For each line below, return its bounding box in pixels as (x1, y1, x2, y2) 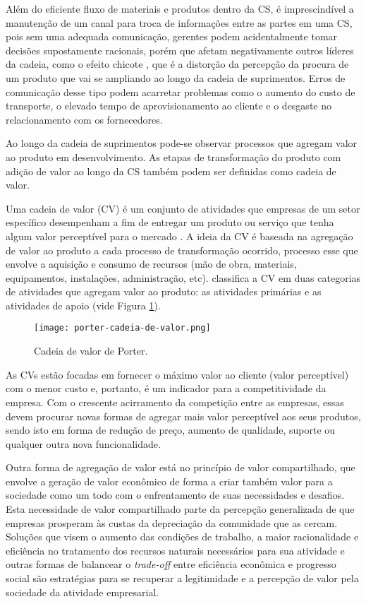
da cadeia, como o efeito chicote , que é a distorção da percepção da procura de (6, 57, 349, 71)
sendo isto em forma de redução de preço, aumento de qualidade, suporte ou (6, 422, 336, 437)
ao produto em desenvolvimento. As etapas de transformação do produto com (6, 149, 341, 164)
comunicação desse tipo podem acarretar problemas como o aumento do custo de (6, 84, 355, 99)
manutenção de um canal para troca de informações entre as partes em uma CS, (6, 15, 353, 30)
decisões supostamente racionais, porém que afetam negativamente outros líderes (6, 42, 354, 57)
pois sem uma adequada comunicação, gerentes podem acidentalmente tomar (6, 29, 338, 44)
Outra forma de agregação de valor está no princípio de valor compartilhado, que (6, 460, 355, 475)
